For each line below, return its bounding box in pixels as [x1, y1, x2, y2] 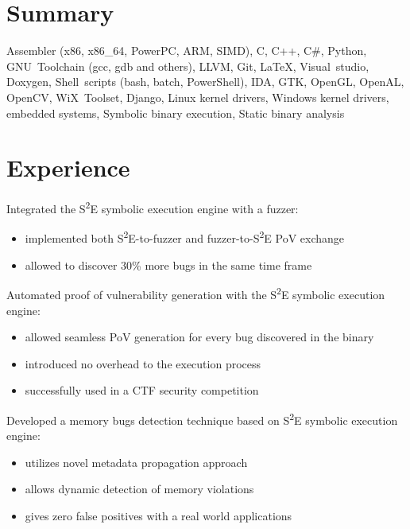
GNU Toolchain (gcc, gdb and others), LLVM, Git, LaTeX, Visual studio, [6, 57, 369, 74]
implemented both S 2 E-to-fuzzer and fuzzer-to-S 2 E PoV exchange [25, 228, 345, 247]
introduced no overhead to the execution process [25, 355, 261, 371]
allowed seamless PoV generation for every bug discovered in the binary [25, 329, 374, 345]
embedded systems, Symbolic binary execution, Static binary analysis [6, 104, 345, 121]
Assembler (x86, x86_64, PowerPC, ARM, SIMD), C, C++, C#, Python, [6, 42, 367, 59]
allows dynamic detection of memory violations [25, 480, 254, 497]
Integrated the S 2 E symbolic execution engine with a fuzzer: [6, 198, 299, 216]
